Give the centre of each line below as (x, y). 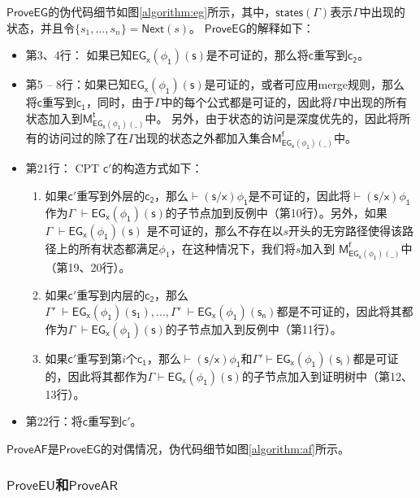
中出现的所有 (373, 102)
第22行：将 (54, 421)
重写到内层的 (111, 294)
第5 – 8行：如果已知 (78, 84)
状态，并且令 (41, 27)
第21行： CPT (63, 168)
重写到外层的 (111, 195)
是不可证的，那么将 (257, 55)
